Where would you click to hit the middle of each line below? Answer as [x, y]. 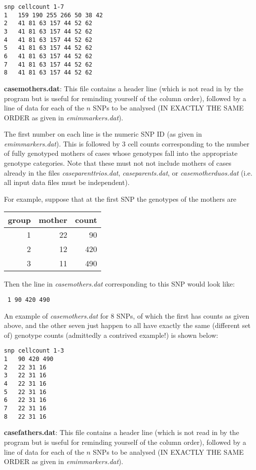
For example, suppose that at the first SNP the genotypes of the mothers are [120, 199]
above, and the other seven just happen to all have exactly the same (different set [128, 325]
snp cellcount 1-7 [34, 7]
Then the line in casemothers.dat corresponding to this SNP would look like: [119, 284]
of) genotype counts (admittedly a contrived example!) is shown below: [111, 335]
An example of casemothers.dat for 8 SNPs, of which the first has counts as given [127, 315]
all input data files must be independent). [67, 182]
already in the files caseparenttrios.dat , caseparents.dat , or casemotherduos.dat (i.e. [128, 172]
